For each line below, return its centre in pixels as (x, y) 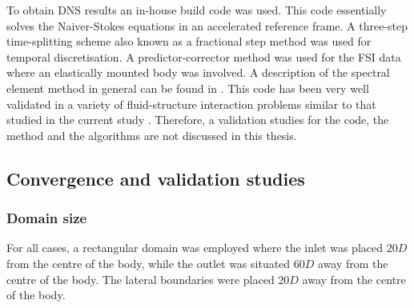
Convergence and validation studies (156, 178)
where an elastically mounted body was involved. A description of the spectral (198, 72)
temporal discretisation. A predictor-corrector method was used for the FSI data (204, 56)
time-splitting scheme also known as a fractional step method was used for (189, 41)
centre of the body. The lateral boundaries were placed (141, 279)
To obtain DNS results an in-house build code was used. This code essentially (197, 10)
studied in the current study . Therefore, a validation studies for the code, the (198, 120)
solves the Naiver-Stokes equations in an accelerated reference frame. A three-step (207, 25)
